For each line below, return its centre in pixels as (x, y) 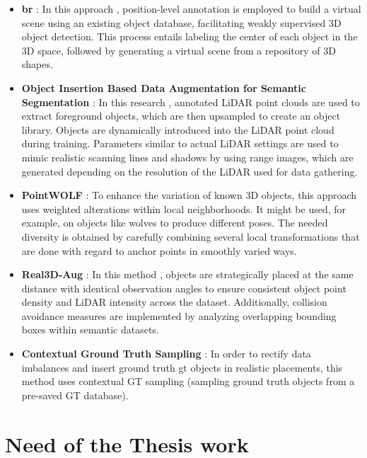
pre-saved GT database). (75, 395)
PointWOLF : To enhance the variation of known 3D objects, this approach (189, 195)
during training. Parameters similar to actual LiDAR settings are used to (180, 143)
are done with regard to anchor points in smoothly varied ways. (159, 250)
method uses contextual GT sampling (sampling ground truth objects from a (188, 381)
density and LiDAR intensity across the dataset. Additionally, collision (174, 302)
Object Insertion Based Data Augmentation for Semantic (164, 87)
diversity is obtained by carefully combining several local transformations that (191, 236)
